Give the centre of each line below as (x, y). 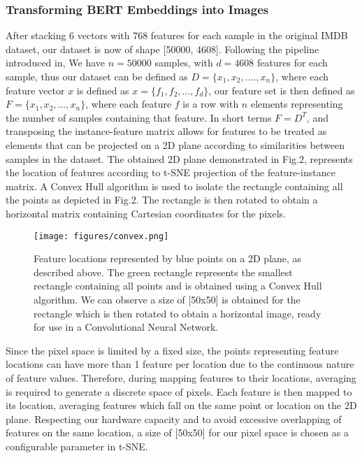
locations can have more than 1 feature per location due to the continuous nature (180, 364)
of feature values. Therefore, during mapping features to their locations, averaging (181, 377)
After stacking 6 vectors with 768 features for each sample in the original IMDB (177, 35)
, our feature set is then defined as (282, 90)
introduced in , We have (56, 63)
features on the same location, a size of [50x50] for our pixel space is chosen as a (177, 432)
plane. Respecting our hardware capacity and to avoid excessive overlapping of (174, 418)
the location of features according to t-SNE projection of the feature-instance (171, 172)
